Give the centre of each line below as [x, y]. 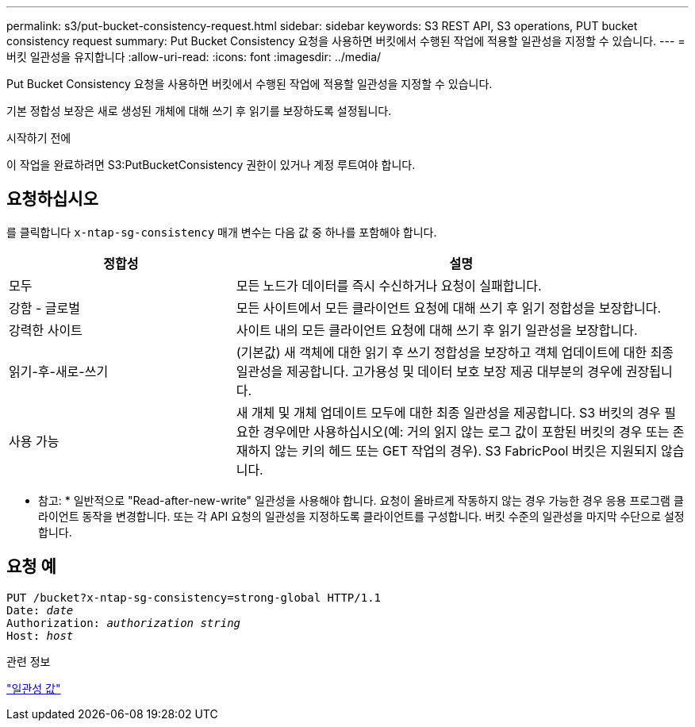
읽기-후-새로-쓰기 [59, 371]
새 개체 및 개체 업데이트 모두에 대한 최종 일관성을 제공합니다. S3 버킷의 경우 [448, 412]
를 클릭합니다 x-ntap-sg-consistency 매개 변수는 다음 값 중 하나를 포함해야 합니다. [222, 232]
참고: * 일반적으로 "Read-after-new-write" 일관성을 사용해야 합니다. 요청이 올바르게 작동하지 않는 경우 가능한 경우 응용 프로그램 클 [361, 500]
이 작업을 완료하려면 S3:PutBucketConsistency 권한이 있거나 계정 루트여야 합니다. [211, 165]
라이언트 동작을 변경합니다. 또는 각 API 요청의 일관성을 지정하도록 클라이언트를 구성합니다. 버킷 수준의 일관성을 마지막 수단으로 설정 [361, 516]
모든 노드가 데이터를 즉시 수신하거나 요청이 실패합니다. [389, 285]
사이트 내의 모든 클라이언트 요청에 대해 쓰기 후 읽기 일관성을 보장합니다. [437, 330]
